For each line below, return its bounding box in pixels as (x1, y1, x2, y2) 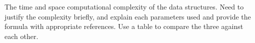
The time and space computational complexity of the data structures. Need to (4, 1, 244, 11)
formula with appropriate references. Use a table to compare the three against (4, 21, 243, 31)
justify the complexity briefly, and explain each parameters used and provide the (4, 11, 251, 21)
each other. (4, 30, 38, 41)
